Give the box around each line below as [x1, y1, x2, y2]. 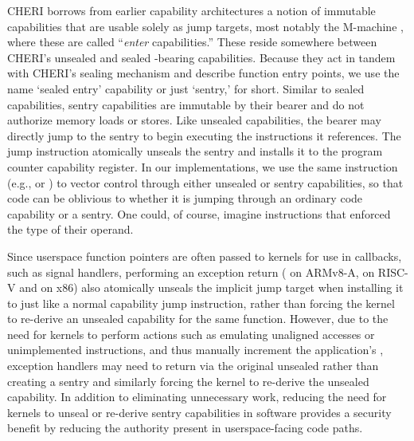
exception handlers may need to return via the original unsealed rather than [7, 357, 379, 374]
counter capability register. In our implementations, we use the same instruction [7, 158, 398, 175]
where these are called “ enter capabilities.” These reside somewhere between [7, 33, 377, 50]
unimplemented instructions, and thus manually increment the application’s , [7, 341, 384, 358]
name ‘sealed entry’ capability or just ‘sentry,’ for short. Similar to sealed [7, 80, 365, 96]
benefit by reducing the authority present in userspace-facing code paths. [7, 419, 363, 436]
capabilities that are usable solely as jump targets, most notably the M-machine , [7, 18, 404, 34]
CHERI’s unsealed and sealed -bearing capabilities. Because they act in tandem [7, 49, 396, 65]
